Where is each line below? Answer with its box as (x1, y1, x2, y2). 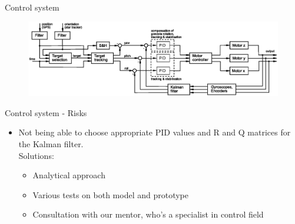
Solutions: (18, 149, 54, 161)
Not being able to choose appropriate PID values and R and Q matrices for (18, 126, 291, 138)
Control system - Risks (5, 106, 87, 118)
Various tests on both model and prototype (32, 188, 188, 201)
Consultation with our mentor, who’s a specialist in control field (32, 208, 264, 220)
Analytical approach (32, 169, 105, 181)
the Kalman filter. (18, 138, 84, 150)
